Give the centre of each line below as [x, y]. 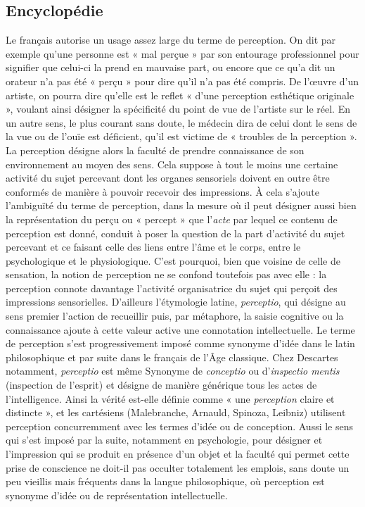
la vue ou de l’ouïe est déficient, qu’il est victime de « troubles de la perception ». [181, 136]
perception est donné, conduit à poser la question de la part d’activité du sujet [175, 233]
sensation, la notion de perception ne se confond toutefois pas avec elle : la [166, 274]
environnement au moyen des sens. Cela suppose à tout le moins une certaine [172, 164]
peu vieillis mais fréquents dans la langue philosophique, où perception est [165, 481]
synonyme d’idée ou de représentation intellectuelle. [117, 495]
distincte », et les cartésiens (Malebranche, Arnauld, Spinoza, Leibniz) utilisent [176, 412]
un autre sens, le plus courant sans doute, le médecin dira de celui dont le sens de [181, 122]
